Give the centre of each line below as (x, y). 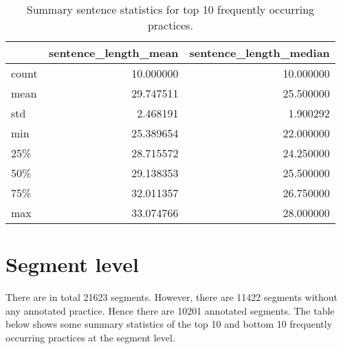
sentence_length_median (259, 53)
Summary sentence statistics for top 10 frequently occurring (170, 9)
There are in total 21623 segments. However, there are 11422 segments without (172, 297)
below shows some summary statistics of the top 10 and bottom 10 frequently (169, 324)
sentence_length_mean (113, 53)
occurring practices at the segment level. (90, 337)
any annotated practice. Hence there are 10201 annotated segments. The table (170, 310)
